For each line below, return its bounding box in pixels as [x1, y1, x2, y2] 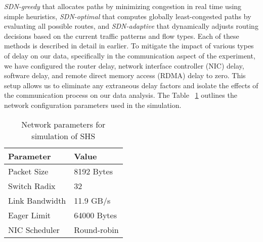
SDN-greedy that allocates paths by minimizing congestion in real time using [4, 1, 242, 11]
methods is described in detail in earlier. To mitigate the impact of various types [4, 40, 254, 51]
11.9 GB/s [74, 194, 111, 206]
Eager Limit [8, 209, 51, 221]
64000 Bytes [74, 209, 117, 221]
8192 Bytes [74, 165, 113, 177]
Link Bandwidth [8, 194, 66, 206]
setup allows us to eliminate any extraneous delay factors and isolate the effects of [4, 80, 258, 90]
